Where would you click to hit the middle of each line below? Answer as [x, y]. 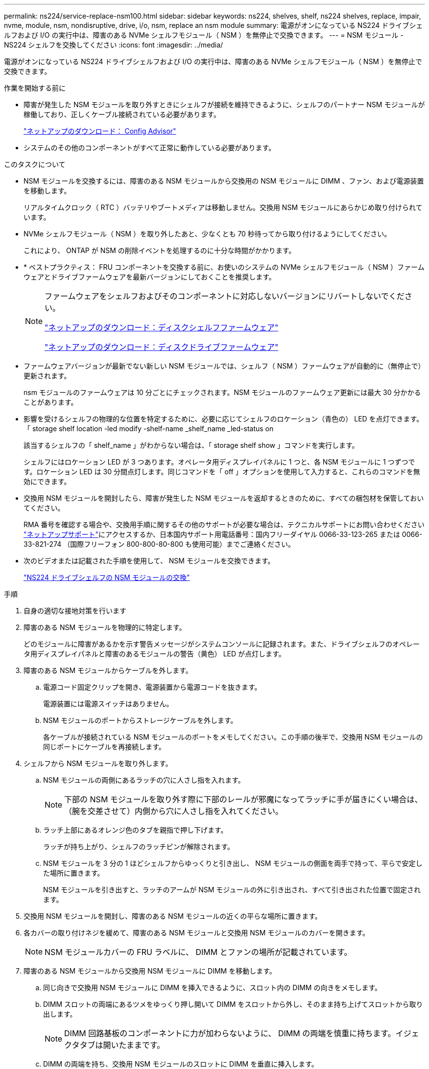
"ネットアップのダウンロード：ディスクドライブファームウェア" [162, 347]
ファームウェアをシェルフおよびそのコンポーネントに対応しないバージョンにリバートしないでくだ [225, 296]
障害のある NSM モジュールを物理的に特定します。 [105, 627]
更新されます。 [47, 376]
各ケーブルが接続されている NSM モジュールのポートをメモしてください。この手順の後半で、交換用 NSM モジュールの [233, 737]
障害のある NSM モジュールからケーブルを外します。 [108, 670]
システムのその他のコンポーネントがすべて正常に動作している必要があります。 [150, 148]
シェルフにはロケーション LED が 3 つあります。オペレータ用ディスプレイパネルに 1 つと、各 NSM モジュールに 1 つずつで [219, 462]
